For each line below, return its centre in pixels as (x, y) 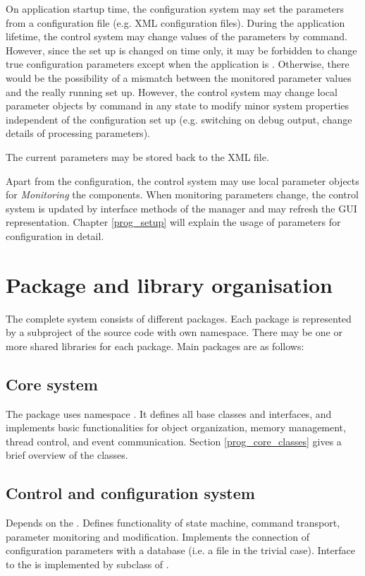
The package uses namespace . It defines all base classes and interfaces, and (169, 413)
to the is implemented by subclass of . (87, 564)
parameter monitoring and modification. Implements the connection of (158, 536)
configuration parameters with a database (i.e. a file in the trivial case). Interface (180, 550)
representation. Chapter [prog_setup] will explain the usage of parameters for (173, 222)
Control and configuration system (130, 493)
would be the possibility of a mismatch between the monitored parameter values (179, 77)
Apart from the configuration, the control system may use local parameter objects (182, 180)
